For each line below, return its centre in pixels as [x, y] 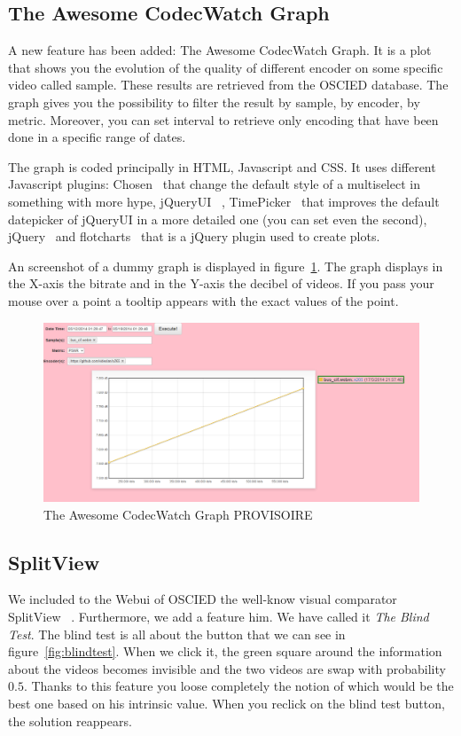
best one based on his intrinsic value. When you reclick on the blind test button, [227, 703]
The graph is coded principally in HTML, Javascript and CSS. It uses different [222, 166]
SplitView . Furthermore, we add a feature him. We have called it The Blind [219, 616]
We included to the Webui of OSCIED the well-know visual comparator [203, 599]
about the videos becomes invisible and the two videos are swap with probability [227, 668]
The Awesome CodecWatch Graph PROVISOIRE [178, 514]
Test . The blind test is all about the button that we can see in [177, 634]
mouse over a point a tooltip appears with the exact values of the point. [203, 300]
